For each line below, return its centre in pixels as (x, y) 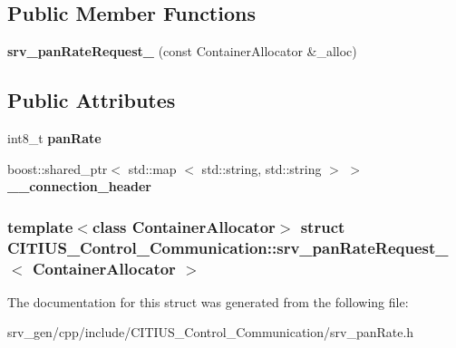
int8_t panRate (54, 138)
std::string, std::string (262, 168)
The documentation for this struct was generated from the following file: (208, 301)
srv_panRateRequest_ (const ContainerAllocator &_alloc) (182, 51)
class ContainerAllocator (184, 226)
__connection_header (79, 186)
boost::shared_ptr (58, 168)
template (40, 226)
